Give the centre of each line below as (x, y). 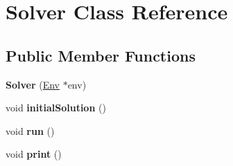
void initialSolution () (56, 108)
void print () (34, 154)
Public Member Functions (101, 55)
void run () (30, 130)
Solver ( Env (33, 84)
